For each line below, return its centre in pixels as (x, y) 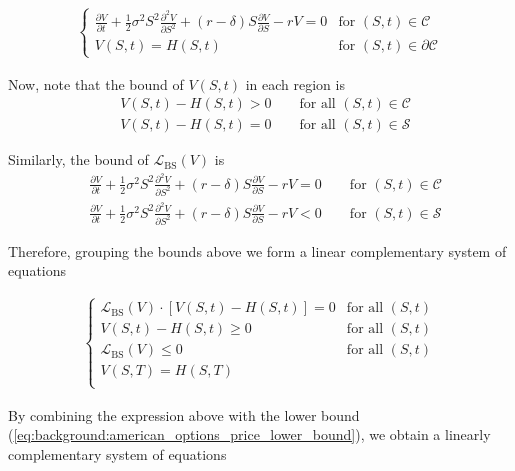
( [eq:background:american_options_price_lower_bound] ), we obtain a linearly (249, 434)
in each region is (295, 83)
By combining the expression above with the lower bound (184, 414)
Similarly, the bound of (78, 159)
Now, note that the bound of (96, 83)
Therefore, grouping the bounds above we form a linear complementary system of (257, 250)
